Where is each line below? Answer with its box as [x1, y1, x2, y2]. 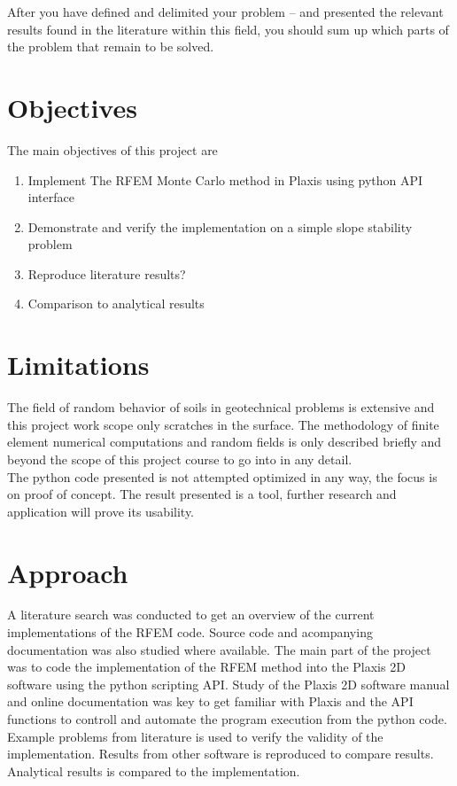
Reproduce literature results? [27, 264, 186, 283]
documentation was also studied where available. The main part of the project [7, 640, 431, 658]
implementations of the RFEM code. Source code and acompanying [7, 623, 373, 642]
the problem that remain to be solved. [7, 37, 214, 56]
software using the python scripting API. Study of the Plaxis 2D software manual [7, 674, 450, 693]
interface [27, 188, 74, 206]
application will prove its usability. [7, 502, 195, 520]
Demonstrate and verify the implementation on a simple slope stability [27, 217, 413, 236]
